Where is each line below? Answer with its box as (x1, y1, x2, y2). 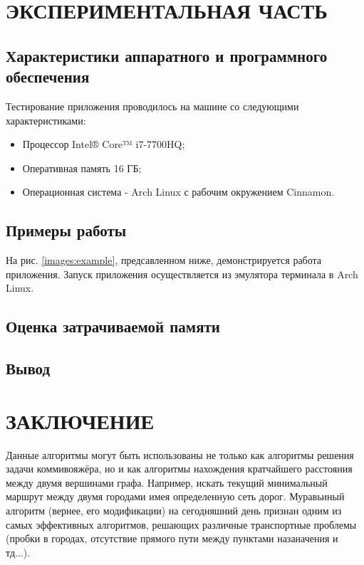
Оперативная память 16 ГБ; (22, 160, 142, 175)
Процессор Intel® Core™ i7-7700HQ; (22, 137, 185, 152)
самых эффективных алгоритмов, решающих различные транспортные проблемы (6, 517, 357, 532)
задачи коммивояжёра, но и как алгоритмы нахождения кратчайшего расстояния (6, 461, 353, 476)
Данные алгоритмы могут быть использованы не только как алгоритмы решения (6, 447, 354, 462)
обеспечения (6, 65, 90, 88)
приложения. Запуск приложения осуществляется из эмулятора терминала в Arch (6, 266, 358, 281)
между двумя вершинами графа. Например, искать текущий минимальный (6, 475, 328, 490)
